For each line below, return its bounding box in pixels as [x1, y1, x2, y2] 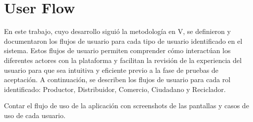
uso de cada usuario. [4, 110, 66, 120]
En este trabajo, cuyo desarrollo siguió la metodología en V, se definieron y [4, 26, 231, 36]
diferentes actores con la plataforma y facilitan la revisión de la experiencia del [4, 55, 242, 65]
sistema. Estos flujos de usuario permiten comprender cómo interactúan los [4, 45, 231, 56]
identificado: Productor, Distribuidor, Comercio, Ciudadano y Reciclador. [4, 84, 226, 94]
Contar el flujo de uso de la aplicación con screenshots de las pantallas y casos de [4, 100, 249, 111]
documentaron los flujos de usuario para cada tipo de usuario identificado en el [4, 35, 243, 46]
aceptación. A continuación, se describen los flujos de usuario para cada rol [4, 74, 231, 85]
